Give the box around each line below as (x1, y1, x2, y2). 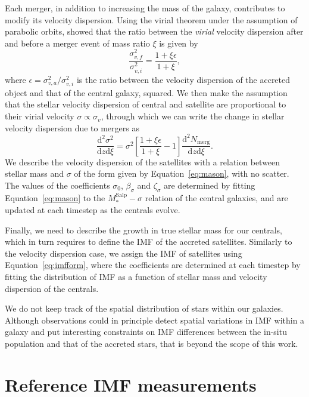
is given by (159, 36, 198, 49)
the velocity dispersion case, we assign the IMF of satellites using (5, 247, 242, 259)
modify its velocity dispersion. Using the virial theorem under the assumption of (5, 13, 298, 26)
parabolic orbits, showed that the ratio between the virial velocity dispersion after (5, 25, 304, 38)
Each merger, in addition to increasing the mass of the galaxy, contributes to (5, 2, 285, 14)
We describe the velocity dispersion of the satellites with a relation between (5, 155, 280, 168)
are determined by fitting (164, 179, 255, 191)
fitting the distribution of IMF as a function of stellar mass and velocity (5, 270, 267, 283)
